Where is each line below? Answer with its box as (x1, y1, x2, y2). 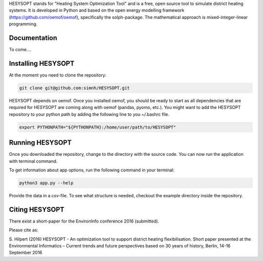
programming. (9, 21, 38, 27)
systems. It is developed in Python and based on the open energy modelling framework (9, 7, 185, 13)
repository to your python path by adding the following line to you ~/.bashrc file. (9, 111, 169, 117)
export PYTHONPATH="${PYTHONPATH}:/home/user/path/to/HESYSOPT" (19, 124, 176, 130)
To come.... (9, 47, 32, 53)
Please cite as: (9, 227, 38, 233)
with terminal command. (9, 158, 58, 164)
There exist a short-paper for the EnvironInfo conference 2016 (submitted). (9, 218, 159, 224)
